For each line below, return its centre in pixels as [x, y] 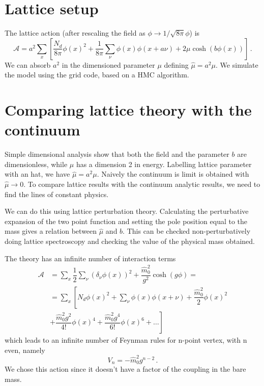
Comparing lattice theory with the [128, 110]
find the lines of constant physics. [57, 194]
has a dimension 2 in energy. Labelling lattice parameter [164, 164]
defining [176, 64]
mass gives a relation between [51, 231]
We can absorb [28, 64]
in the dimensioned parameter [108, 64]
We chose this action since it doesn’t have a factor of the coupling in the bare [125, 369]
